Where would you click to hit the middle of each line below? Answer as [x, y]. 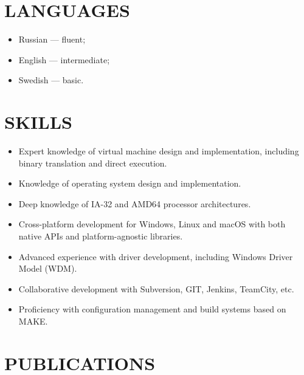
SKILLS [38, 122]
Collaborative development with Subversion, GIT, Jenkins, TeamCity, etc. [156, 288]
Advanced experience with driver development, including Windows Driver [156, 256]
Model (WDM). [48, 268]
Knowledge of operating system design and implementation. [130, 183]
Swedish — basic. [51, 80]
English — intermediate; [64, 59]
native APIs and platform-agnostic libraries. [101, 236]
